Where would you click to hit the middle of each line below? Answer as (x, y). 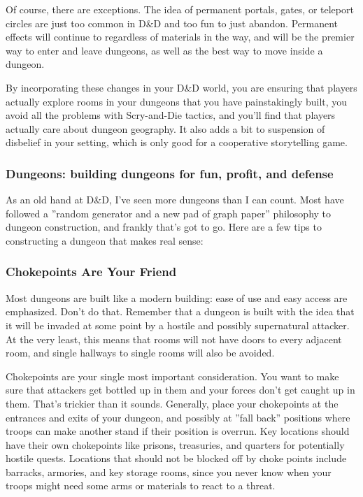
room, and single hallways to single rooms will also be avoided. (140, 353)
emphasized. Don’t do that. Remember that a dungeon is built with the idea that (180, 311)
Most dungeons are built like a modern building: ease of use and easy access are (177, 297)
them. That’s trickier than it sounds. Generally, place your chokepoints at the (172, 403)
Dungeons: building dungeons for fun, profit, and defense (170, 173)
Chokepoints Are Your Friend (91, 272)
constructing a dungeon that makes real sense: (105, 240)
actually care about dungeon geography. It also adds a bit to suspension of (165, 128)
